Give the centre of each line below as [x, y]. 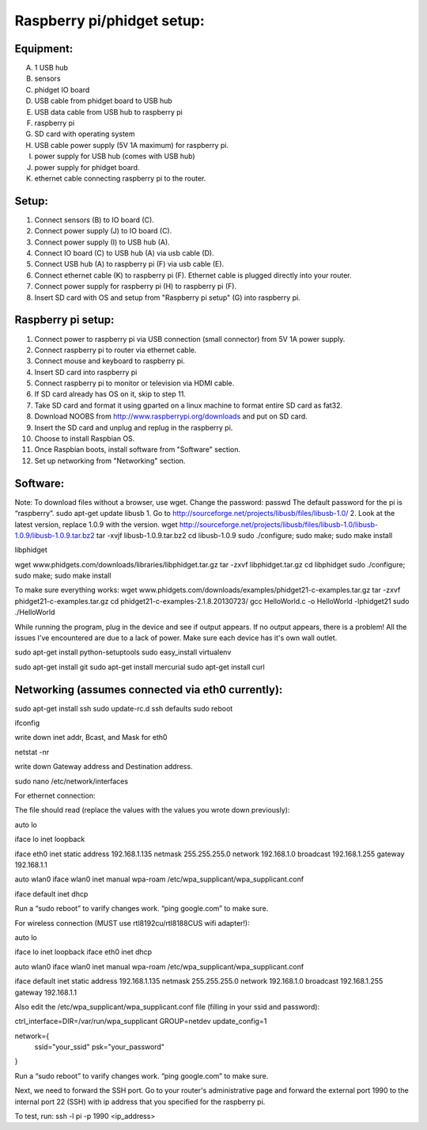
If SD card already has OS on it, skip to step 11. [110, 394]
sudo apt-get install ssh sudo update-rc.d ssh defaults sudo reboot [124, 708]
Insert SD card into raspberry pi [86, 372]
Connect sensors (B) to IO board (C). [94, 220]
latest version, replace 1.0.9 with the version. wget [96, 524]
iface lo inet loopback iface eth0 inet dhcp [83, 952]
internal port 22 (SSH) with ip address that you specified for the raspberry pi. [140, 1102]
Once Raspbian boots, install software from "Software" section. [138, 449]
